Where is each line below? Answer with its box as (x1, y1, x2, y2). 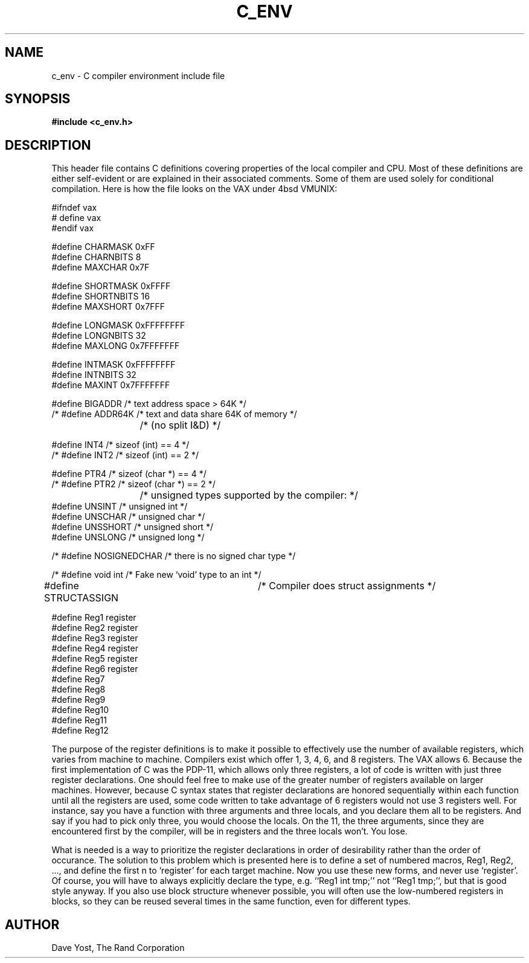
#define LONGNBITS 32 (51, 330, 146, 341)
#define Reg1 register (51, 612, 136, 623)
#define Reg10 (51, 705, 109, 715)
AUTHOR (5, 917, 60, 932)
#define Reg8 (51, 684, 106, 695)
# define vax (51, 213, 101, 223)
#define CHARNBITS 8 (51, 252, 141, 263)
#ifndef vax (51, 202, 97, 213)
